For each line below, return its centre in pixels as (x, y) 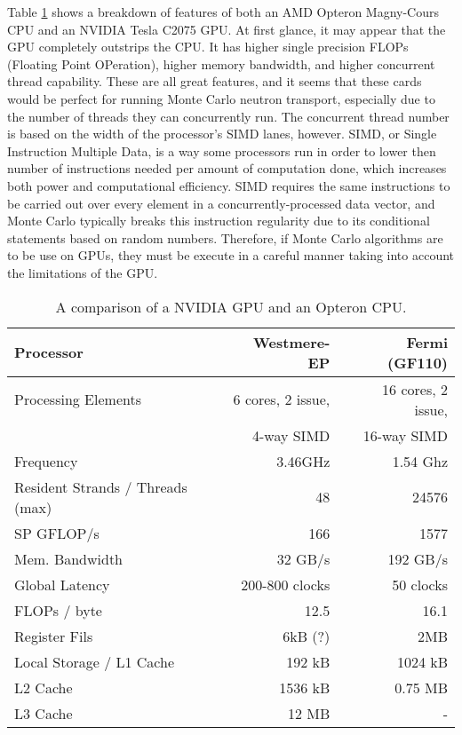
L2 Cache (44, 687)
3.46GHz (303, 461)
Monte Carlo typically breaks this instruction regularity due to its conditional (219, 221)
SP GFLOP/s (57, 533)
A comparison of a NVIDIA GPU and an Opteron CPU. (231, 306)
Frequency (46, 461)
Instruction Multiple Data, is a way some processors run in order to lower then (222, 150)
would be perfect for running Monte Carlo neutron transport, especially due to (221, 98)
